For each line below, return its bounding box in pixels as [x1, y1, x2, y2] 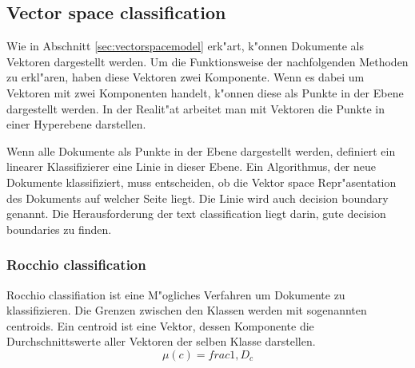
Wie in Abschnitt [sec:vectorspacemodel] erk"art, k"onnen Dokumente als [6, 38, 365, 54]
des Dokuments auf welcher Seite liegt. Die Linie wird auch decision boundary [6, 189, 389, 206]
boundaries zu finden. [6, 220, 112, 237]
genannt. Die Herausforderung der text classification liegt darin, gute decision [6, 205, 386, 222]
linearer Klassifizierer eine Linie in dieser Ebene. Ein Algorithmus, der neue [6, 158, 377, 175]
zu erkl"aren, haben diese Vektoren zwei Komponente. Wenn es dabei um [6, 69, 365, 85]
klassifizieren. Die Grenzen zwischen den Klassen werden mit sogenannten [6, 302, 367, 319]
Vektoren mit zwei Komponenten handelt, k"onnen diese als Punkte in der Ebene [6, 84, 404, 101]
